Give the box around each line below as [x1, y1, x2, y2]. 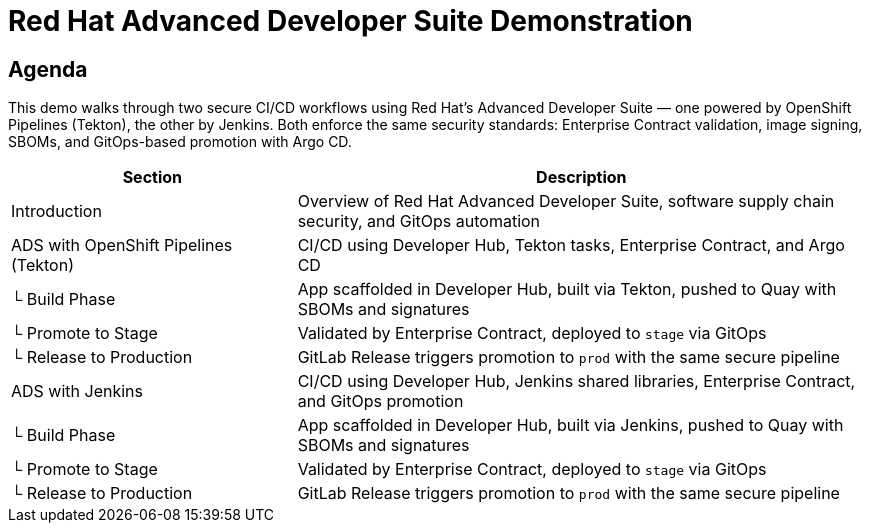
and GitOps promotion [297, 391, 464, 412]
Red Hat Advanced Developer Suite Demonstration [8, 4, 693, 38]
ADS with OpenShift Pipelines [11, 235, 233, 256]
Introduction [11, 201, 102, 222]
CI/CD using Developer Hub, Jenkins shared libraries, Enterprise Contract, [297, 371, 856, 392]
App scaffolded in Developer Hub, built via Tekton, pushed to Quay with [297, 279, 837, 300]
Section [122, 167, 183, 188]
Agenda [8, 56, 88, 82]
